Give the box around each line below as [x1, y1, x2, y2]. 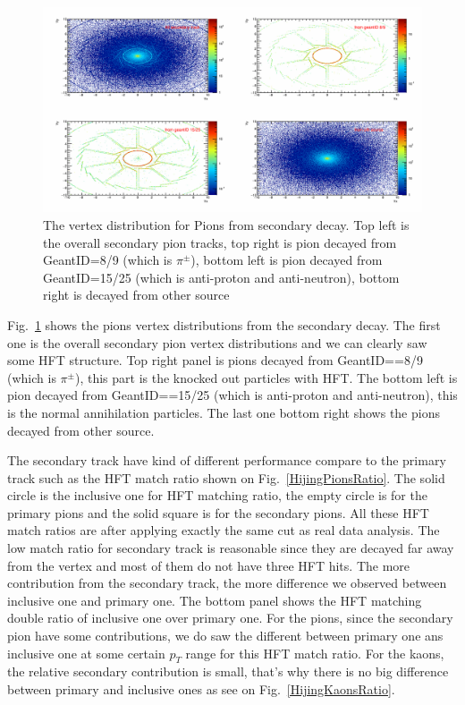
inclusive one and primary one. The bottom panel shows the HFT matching [7, 590, 422, 609]
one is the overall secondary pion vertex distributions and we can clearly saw [7, 333, 427, 352]
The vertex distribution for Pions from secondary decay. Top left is [43, 215, 410, 234]
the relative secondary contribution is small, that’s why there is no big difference [7, 662, 449, 681]
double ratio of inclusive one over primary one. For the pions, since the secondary [7, 608, 453, 627]
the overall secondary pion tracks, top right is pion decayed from [43, 233, 397, 251]
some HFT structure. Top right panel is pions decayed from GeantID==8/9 [7, 351, 423, 369]
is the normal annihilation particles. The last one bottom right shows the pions [7, 403, 440, 421]
